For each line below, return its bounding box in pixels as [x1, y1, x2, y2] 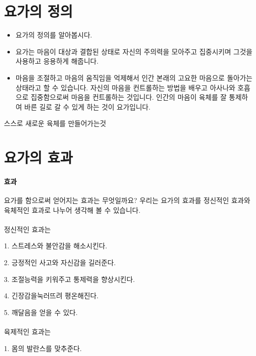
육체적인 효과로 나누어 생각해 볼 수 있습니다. [4, 204, 141, 215]
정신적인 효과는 [4, 224, 51, 234]
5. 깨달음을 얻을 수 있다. [4, 307, 78, 317]
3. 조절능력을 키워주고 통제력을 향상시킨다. [4, 274, 135, 284]
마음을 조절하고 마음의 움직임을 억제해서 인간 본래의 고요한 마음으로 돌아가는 [15, 72, 253, 82]
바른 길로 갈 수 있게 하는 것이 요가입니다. [24, 101, 150, 112]
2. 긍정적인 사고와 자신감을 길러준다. [4, 257, 116, 268]
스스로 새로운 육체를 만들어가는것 [4, 118, 107, 128]
